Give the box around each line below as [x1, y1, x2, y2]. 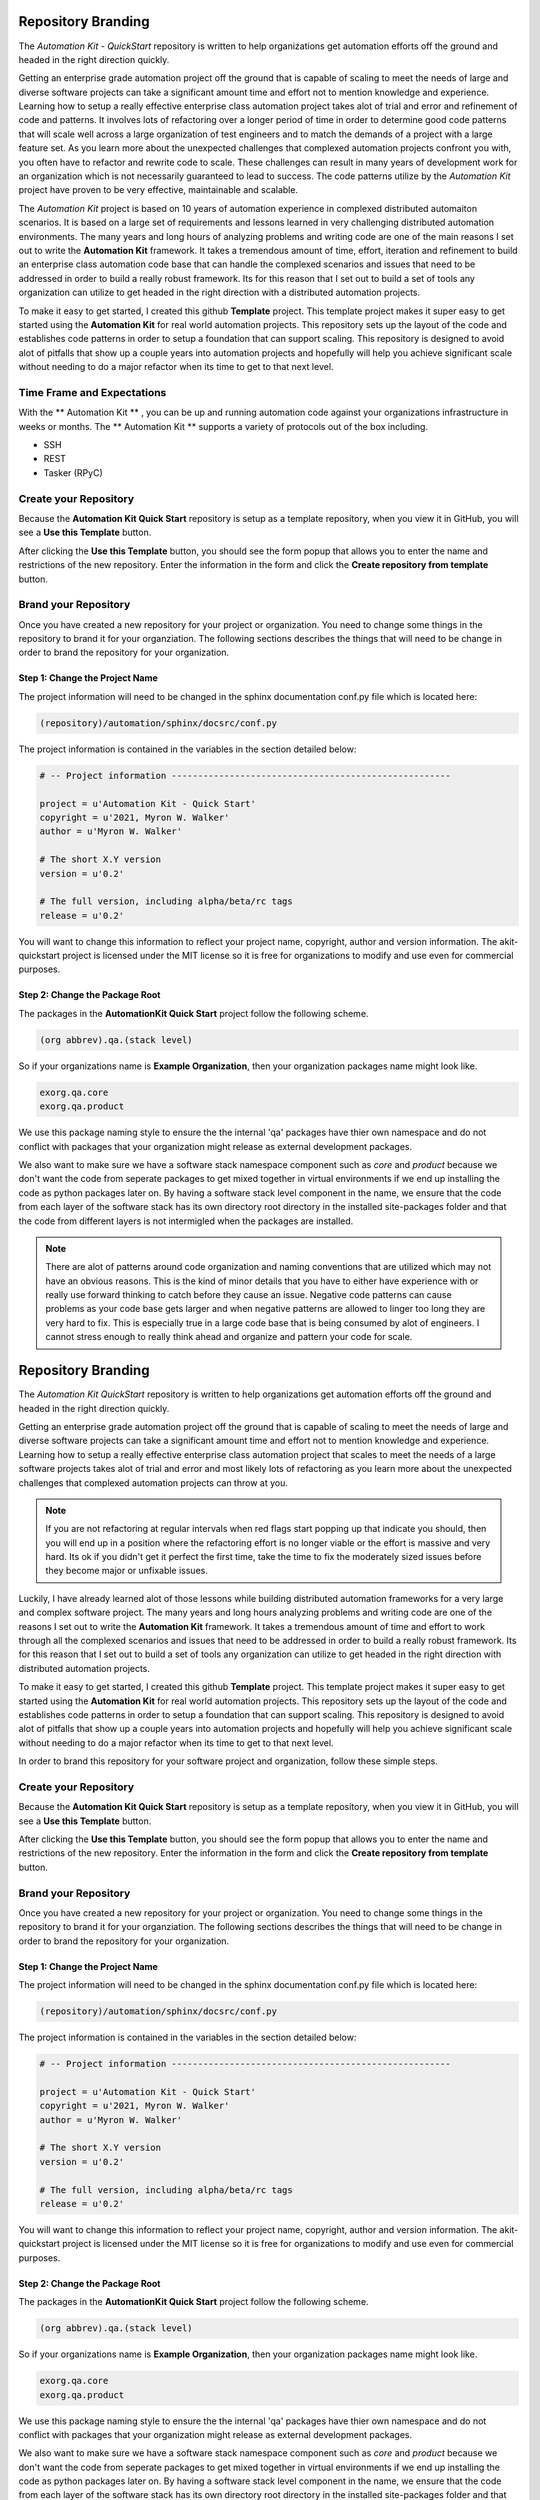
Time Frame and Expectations [18, 385, 167, 399]
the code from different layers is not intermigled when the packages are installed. [18, 1215, 354, 1227]
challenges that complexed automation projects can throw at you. [18, 1476, 289, 1489]
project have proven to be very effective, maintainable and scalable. [18, 184, 299, 196]
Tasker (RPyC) [43, 466, 104, 479]
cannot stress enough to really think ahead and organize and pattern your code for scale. [45, 1331, 413, 1343]
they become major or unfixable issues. [45, 1565, 209, 1577]
